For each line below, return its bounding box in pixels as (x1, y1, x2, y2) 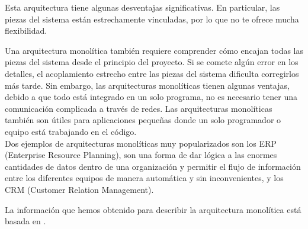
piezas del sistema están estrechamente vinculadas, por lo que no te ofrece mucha (5, 12, 299, 25)
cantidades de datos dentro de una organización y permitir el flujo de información (5, 160, 301, 172)
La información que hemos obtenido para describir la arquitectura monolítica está (5, 203, 301, 215)
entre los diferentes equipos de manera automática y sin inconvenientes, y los (5, 172, 284, 184)
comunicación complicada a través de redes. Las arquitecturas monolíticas (5, 102, 272, 114)
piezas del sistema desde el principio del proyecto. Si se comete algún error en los (5, 56, 299, 68)
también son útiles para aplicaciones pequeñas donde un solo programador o (5, 114, 281, 126)
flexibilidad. (5, 24, 47, 37)
